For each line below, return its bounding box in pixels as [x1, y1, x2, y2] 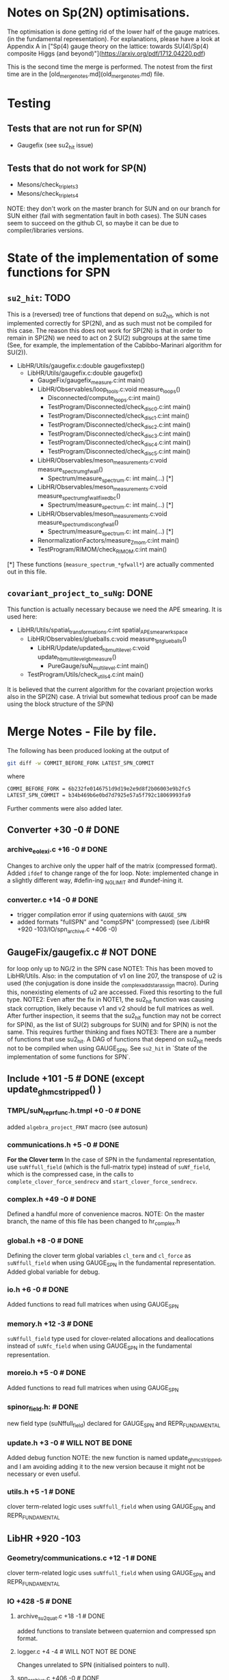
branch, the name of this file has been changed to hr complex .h [7, 1218, 180, 1227]
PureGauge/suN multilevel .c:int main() [47, 661, 149, 671]
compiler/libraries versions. [7, 226, 84, 234]
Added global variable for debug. [7, 1268, 100, 1276]
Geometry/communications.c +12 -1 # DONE [7, 1553, 157, 1563]
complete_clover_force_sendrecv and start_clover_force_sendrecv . [7, 1177, 198, 1185]
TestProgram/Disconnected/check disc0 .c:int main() [47, 403, 191, 412]
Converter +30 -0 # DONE [7, 824, 120, 836]
